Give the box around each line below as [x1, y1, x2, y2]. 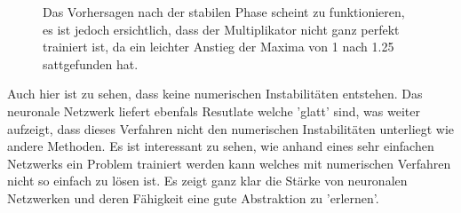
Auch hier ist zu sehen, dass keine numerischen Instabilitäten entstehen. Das [7, 84, 423, 103]
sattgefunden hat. [43, 54, 139, 73]
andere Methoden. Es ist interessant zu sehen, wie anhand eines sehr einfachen [7, 137, 434, 155]
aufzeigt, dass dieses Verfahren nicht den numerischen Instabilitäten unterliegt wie [7, 119, 455, 138]
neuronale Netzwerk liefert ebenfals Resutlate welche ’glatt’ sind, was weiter [7, 101, 420, 120]
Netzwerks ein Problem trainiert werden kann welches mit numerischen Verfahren [7, 154, 451, 172]
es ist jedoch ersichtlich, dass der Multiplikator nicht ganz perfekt [43, 20, 400, 38]
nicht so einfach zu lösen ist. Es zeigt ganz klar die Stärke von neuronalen [7, 171, 408, 190]
